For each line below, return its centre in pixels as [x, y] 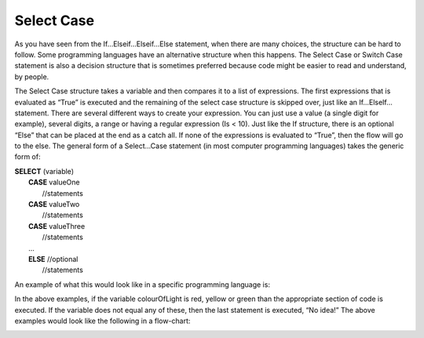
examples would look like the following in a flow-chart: [102, 321]
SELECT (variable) [44, 171]
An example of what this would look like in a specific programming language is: [143, 284]
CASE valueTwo [54, 205]
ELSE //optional [53, 259]
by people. [32, 76]
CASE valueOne [54, 182]
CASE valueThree [57, 226]
